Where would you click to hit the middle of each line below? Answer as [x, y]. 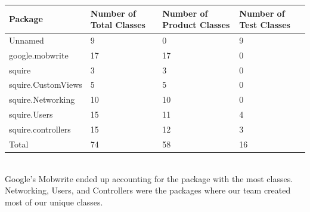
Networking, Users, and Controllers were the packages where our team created [148, 190]
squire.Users [31, 114]
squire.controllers [40, 129]
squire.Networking [42, 99]
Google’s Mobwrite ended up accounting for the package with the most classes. [149, 178]
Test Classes [265, 25]
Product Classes [196, 25]
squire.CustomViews [46, 85]
